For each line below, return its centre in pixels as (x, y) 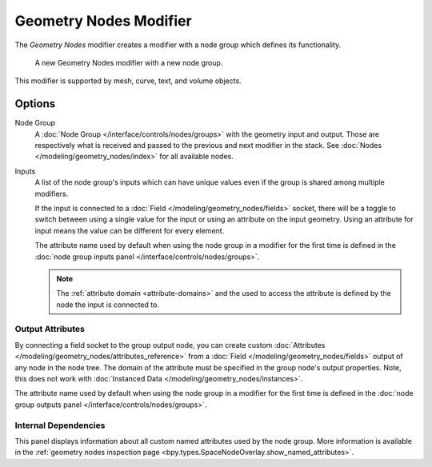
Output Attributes (50, 329)
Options (35, 104)
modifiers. (52, 194)
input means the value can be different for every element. (130, 230)
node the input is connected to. (108, 305)
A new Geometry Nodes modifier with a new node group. (129, 62)
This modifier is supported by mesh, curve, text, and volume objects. (128, 81)
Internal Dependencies (60, 425)
